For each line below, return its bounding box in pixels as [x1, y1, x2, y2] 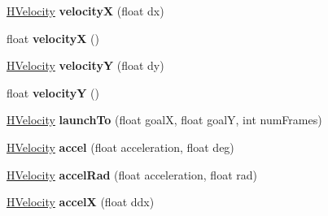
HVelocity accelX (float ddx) [7, 193, 155, 210]
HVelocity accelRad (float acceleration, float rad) [7, 166, 257, 183]
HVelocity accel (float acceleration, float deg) [7, 138, 234, 155]
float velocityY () [7, 84, 99, 101]
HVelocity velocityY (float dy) [7, 57, 164, 74]
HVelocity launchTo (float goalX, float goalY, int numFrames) [7, 111, 322, 128]
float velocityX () [7, 29, 99, 46]
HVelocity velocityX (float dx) [7, 2, 164, 19]
